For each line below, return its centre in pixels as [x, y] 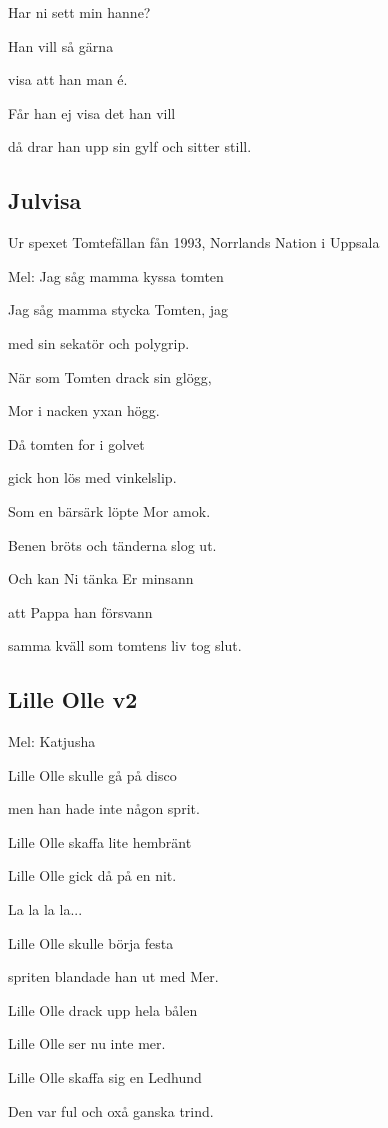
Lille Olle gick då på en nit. [92, 875]
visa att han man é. [68, 79]
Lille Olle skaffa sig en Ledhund [105, 1077]
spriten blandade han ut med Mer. [113, 976]
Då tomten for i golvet [76, 443]
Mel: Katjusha [52, 741]
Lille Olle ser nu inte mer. [87, 1043]
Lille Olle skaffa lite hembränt [100, 841]
